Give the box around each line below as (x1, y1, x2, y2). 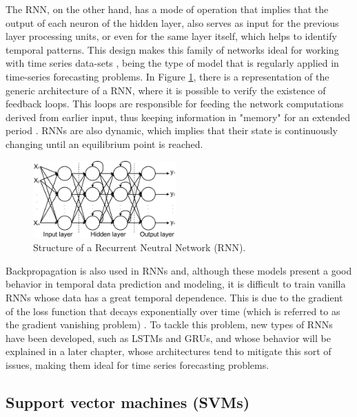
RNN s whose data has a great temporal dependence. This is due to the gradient (6, 290, 343, 304)
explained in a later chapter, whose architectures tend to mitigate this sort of (6, 344, 331, 359)
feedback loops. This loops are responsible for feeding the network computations (6, 96, 344, 111)
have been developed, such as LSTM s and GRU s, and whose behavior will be (6, 330, 331, 345)
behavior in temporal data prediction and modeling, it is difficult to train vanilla (6, 277, 346, 291)
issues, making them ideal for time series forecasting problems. (6, 357, 269, 372)
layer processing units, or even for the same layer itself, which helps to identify (6, 29, 337, 43)
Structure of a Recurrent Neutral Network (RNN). (33, 240, 246, 255)
